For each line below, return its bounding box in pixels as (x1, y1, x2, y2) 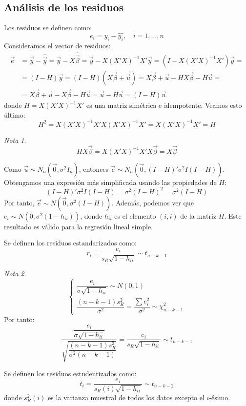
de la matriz (180, 210, 217, 221)
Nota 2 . (4, 268, 26, 279)
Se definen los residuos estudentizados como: (4, 368, 137, 378)
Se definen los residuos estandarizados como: (4, 238, 137, 248)
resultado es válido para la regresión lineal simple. (4, 221, 153, 231)
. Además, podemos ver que (111, 197, 194, 207)
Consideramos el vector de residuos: (4, 40, 111, 50)
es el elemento (114, 210, 156, 221)
